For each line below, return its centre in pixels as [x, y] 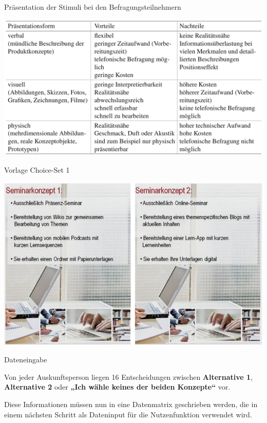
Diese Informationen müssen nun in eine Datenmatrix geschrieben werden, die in [131, 404]
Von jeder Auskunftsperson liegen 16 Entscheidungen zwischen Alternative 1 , [128, 376]
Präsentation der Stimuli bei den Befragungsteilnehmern [93, 7]
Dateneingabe [26, 360]
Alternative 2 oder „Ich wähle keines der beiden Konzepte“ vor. [117, 387]
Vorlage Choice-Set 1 [37, 169]
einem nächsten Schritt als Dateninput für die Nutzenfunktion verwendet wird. [128, 414]
